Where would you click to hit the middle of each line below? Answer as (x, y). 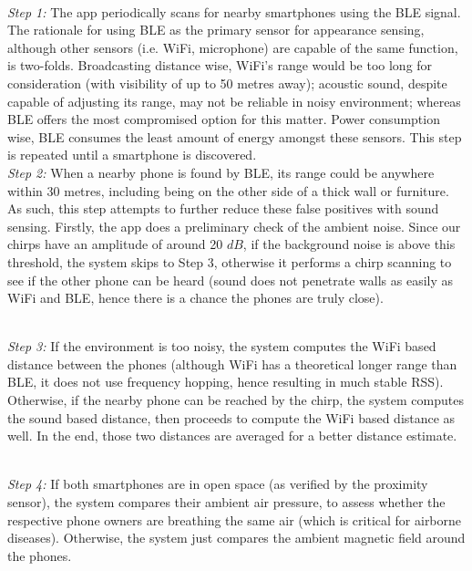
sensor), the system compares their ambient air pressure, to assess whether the (226, 502)
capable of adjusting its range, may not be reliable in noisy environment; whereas (234, 101)
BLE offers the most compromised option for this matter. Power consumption (224, 119)
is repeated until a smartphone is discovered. (132, 155)
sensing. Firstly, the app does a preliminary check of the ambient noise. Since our (234, 226)
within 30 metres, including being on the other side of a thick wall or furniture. (228, 190)
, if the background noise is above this (349, 244)
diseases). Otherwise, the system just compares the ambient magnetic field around (236, 538)
